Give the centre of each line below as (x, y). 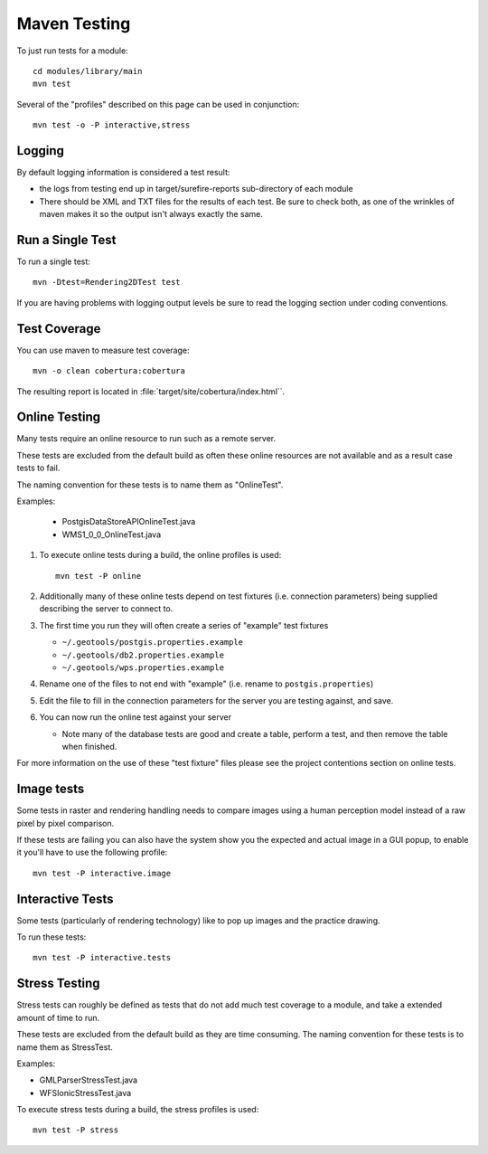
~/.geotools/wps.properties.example (143, 667)
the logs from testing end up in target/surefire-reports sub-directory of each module (196, 189)
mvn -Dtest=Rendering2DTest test (107, 282)
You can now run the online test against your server (136, 717)
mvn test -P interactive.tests (102, 958)
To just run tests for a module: (72, 51)
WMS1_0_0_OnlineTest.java (112, 534)
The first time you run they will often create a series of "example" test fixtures (184, 625)
